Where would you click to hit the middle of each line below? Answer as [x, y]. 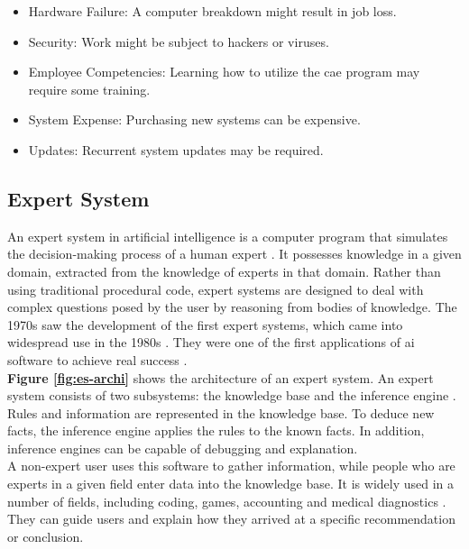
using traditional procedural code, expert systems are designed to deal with [216, 289]
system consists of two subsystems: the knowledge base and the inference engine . [232, 395]
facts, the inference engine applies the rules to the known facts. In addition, [216, 430]
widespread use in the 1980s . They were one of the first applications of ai [211, 342]
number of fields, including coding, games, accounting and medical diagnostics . [227, 501]
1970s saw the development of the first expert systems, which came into [205, 324]
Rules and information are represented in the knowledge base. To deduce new [221, 412]
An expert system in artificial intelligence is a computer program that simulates [228, 236]
